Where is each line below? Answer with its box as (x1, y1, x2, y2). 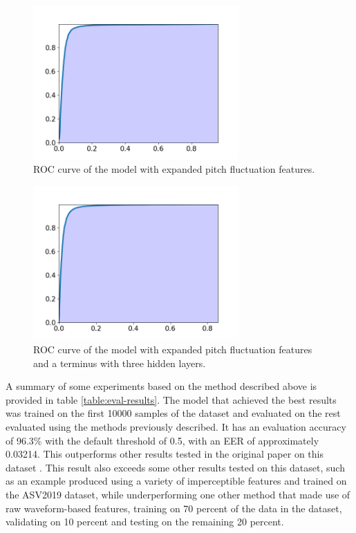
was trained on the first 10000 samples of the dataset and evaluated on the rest (6, 406, 341, 420)
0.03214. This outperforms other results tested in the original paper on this (6, 447, 324, 461)
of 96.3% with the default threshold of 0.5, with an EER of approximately (6, 433, 319, 447)
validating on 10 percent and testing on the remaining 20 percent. (6, 514, 284, 529)
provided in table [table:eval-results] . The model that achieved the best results (6, 392, 337, 406)
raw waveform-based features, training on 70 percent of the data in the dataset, (6, 501, 342, 515)
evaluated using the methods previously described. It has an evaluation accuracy (6, 419, 346, 433)
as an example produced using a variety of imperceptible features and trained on (6, 474, 347, 488)
